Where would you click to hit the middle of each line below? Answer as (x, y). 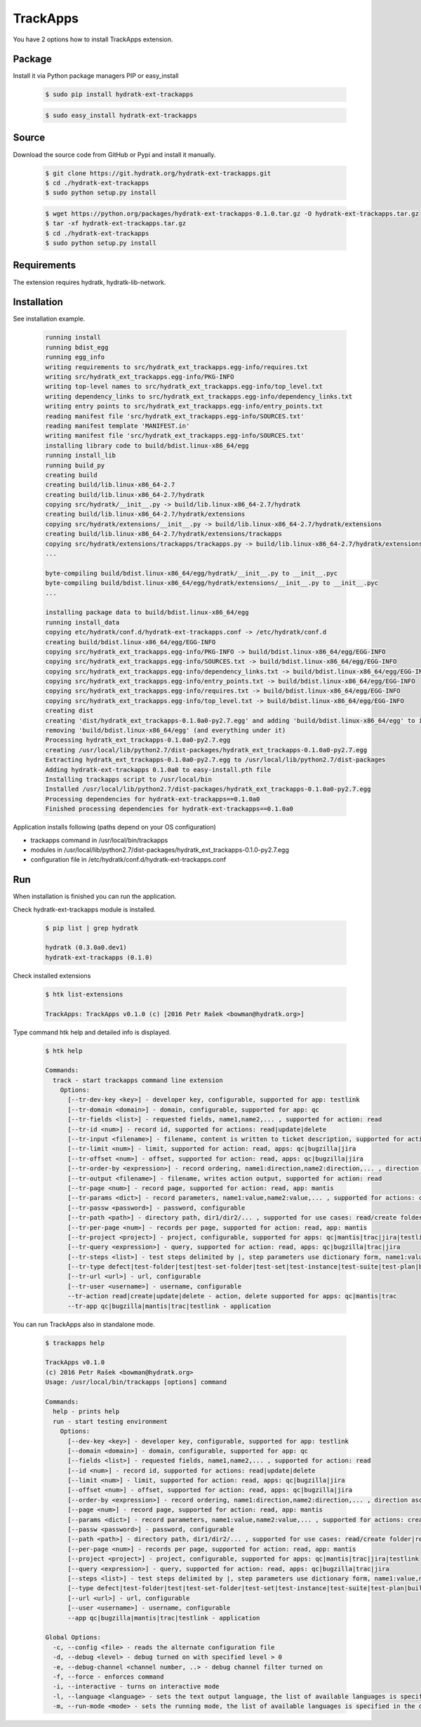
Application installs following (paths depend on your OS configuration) (115, 827)
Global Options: (73, 1638)
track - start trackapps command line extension (138, 1080)
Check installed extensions (52, 975)
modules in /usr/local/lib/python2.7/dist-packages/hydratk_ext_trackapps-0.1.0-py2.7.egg (160, 850)
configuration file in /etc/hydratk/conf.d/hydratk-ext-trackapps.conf (128, 860)
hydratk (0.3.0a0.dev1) (86, 948)
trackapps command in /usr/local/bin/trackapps (99, 840)
